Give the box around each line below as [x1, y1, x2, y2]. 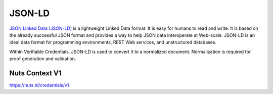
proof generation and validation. [9, 56, 76, 62]
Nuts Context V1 [9, 69, 62, 77]
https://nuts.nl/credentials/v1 [9, 82, 69, 88]
